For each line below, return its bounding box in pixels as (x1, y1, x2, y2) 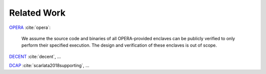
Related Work (9, 7, 66, 18)
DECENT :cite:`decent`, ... (9, 53, 61, 59)
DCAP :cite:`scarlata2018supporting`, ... (9, 63, 90, 69)
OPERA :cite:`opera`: (9, 25, 51, 30)
